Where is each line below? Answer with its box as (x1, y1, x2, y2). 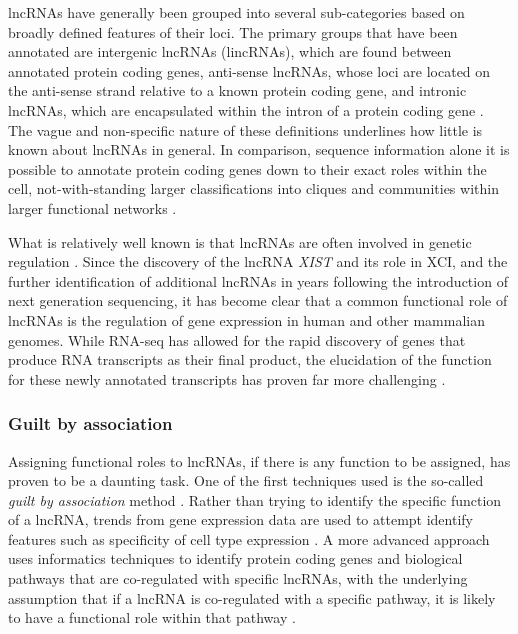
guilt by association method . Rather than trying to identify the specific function (8, 489, 502, 510)
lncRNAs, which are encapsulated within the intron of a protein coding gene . (8, 99, 484, 120)
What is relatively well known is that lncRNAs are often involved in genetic (8, 231, 472, 252)
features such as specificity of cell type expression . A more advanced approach (8, 528, 490, 549)
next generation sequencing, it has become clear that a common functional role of (8, 290, 508, 311)
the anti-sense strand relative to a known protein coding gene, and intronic (8, 80, 467, 101)
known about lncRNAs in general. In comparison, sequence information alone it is (8, 139, 510, 160)
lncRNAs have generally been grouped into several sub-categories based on (8, 2, 465, 22)
